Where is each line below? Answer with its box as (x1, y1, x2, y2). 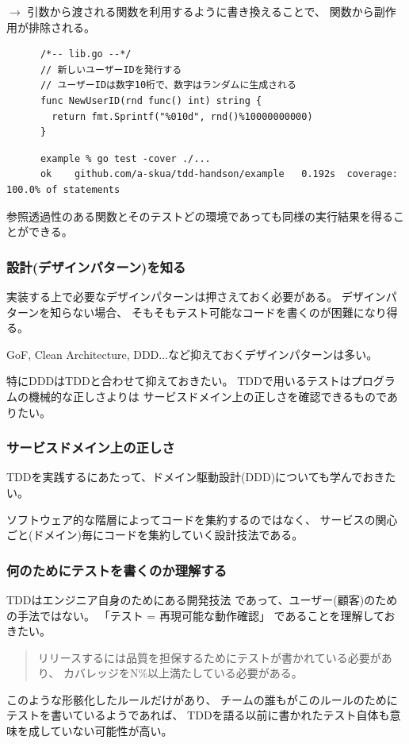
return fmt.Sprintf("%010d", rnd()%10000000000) (52, 110, 313, 122)
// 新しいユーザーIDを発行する (40, 64, 182, 75)
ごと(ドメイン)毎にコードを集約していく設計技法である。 (6, 526, 304, 543)
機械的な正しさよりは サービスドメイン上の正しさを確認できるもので (28, 387, 387, 404)
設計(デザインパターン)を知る (6, 256, 186, 276)
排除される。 (28, 18, 95, 35)
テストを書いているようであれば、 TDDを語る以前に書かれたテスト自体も (6, 707, 390, 723)
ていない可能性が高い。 (50, 723, 173, 739)
